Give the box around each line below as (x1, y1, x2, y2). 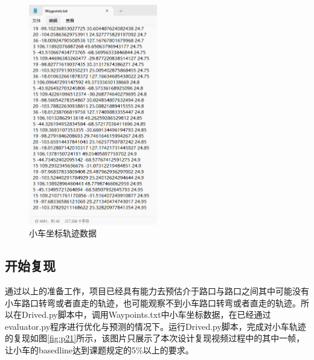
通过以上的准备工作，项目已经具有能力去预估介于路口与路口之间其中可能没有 (5, 285, 309, 297)
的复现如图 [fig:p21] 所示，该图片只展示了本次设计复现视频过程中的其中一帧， (5, 332, 305, 344)
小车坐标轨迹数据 (29, 227, 97, 239)
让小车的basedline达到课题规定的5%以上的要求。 (5, 344, 194, 356)
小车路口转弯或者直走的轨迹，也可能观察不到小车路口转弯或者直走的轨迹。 (5, 296, 301, 309)
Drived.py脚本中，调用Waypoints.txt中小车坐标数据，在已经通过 (21, 308, 271, 321)
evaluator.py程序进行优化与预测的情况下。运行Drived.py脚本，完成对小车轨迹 (5, 320, 306, 332)
